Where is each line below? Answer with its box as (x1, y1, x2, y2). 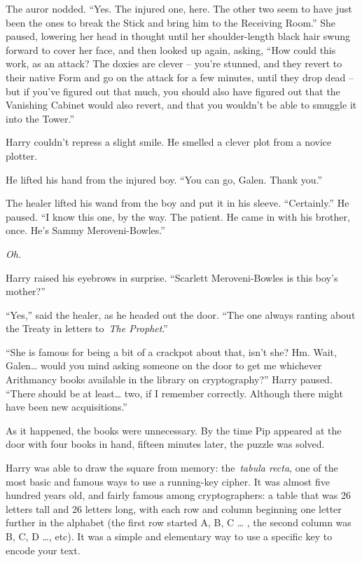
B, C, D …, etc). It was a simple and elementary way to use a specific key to (6, 529, 333, 543)
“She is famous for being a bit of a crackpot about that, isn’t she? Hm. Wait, (6, 344, 337, 359)
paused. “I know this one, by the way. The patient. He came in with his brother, (6, 209, 350, 224)
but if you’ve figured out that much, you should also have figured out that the (6, 83, 340, 98)
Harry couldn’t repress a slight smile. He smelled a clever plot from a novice (6, 135, 332, 149)
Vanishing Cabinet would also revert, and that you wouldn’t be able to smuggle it (6, 97, 357, 112)
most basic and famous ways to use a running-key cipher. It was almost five (6, 474, 330, 488)
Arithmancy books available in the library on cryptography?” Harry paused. (6, 372, 333, 387)
